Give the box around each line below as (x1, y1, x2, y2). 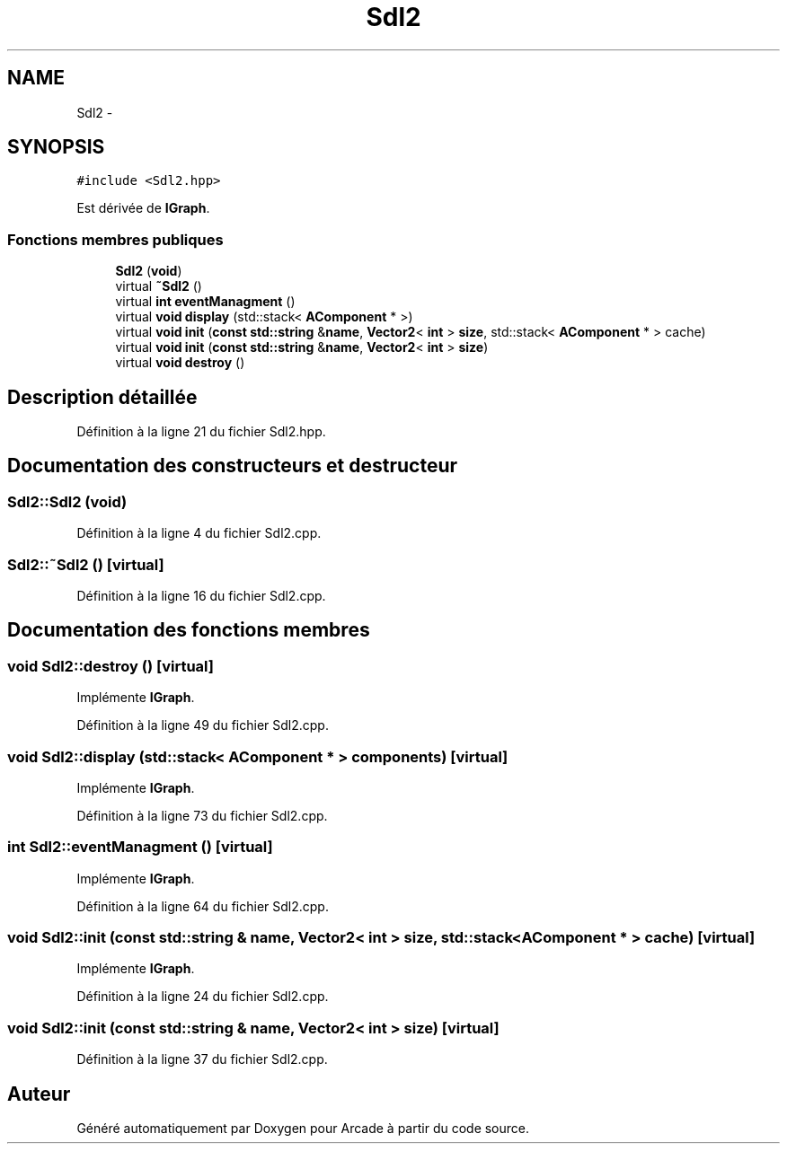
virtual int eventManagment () (115, 294, 296, 310)
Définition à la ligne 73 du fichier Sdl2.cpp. (76, 807, 328, 823)
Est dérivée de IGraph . (76, 200, 210, 216)
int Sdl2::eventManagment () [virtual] (7, 838, 273, 857)
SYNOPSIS (7, 136, 105, 159)
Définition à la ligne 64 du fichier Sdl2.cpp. (76, 898, 329, 914)
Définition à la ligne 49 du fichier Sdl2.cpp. (76, 717, 329, 734)
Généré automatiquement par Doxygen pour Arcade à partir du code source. (76, 1120, 530, 1137)
